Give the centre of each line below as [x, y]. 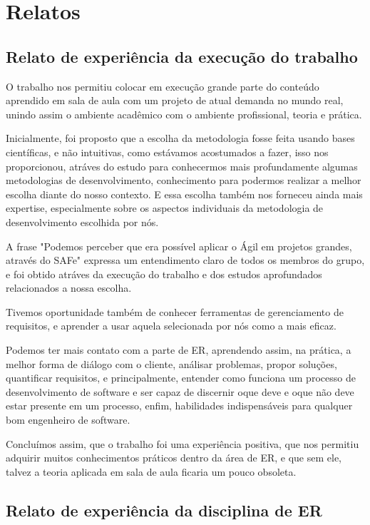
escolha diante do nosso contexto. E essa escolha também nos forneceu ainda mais [184, 194]
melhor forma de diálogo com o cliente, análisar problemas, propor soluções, [171, 363]
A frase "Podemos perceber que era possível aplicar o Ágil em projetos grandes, [179, 246]
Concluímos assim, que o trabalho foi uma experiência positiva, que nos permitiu [183, 443]
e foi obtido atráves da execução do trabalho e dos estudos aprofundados [164, 274]
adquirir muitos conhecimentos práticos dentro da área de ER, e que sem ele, [174, 458]
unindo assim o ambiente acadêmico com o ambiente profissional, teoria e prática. [184, 114]
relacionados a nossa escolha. [69, 288]
